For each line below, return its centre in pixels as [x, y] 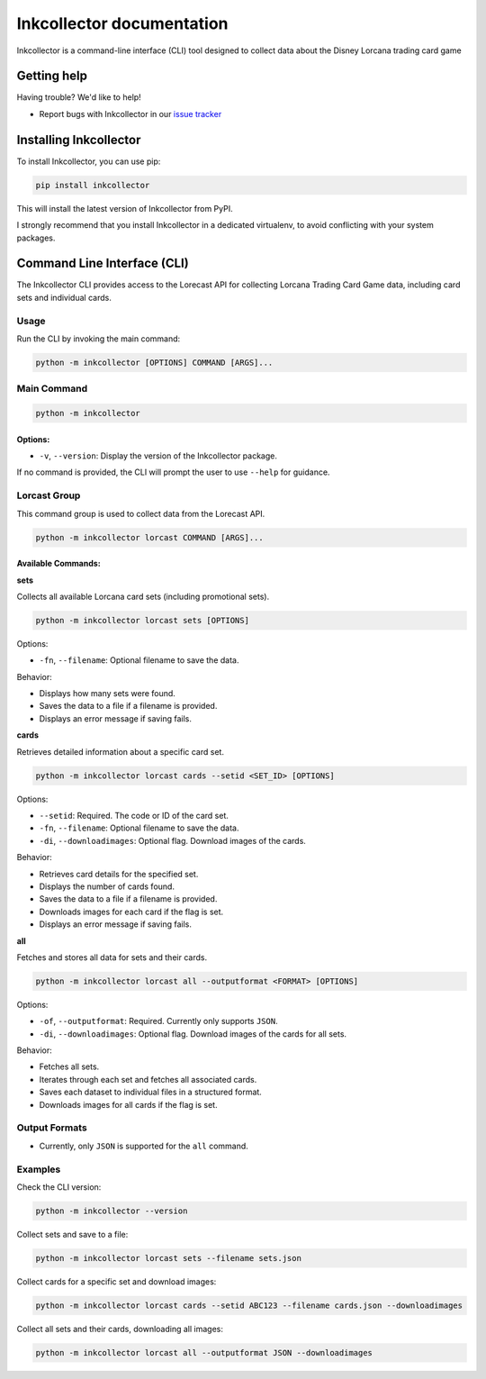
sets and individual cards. [64, 297]
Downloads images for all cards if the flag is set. [128, 1104]
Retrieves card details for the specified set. [119, 874]
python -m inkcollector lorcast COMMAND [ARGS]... [150, 537]
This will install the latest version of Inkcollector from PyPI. [125, 208]
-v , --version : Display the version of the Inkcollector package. [158, 456]
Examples [39, 1169]
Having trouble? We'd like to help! [79, 97]
